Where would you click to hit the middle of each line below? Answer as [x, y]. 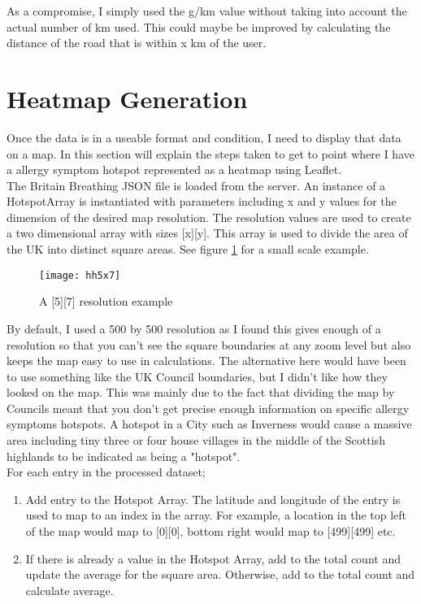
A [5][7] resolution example [106, 301]
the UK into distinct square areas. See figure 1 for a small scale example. [188, 249]
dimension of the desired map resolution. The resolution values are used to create [209, 217]
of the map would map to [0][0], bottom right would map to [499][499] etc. [210, 531]
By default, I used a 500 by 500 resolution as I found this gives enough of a [194, 328]
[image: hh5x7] [80, 275]
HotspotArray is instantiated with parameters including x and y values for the [202, 201]
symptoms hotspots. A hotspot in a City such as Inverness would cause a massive [209, 424]
